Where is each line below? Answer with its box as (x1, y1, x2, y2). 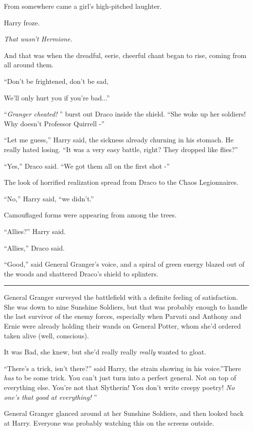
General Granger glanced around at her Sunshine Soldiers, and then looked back (4, 408, 244, 418)
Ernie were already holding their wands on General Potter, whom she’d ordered (4, 321, 241, 331)
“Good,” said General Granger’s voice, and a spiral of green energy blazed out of (4, 259, 245, 269)
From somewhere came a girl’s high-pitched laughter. (4, 1, 162, 11)
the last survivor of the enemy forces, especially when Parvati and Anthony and (4, 311, 241, 321)
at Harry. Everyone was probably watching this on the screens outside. (4, 417, 215, 428)
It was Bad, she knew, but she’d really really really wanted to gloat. (4, 347, 206, 357)
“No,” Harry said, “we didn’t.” (4, 193, 94, 203)
